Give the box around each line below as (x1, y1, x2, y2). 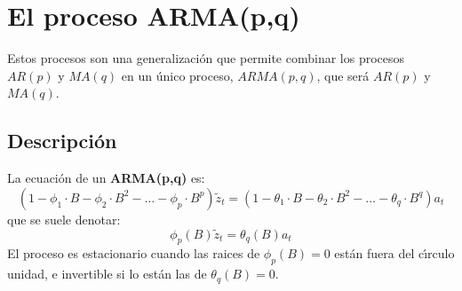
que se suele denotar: (7, 209, 121, 228)
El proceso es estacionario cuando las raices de (7, 244, 260, 263)
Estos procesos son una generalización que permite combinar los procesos (7, 49, 405, 67)
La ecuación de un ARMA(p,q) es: (7, 169, 205, 187)
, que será (316, 66, 370, 84)
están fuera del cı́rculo (334, 244, 455, 263)
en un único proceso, (121, 66, 234, 84)
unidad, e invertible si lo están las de (7, 264, 207, 283)
